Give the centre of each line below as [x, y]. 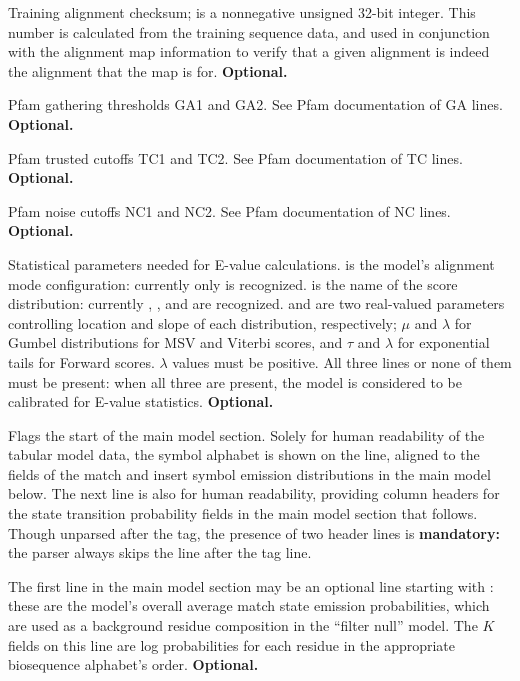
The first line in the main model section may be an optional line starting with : [251, 585]
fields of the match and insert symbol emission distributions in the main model [249, 473]
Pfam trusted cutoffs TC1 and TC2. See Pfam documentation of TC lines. [235, 157]
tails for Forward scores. [81, 361]
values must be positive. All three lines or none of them [342, 361]
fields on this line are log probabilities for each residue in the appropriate [232, 644]
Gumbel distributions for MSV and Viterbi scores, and [175, 342]
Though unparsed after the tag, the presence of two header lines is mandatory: [254, 532]
